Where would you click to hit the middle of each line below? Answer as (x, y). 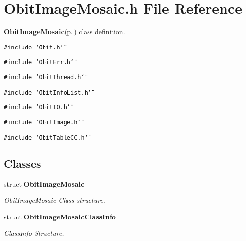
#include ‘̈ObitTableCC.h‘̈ (46, 137)
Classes (22, 163)
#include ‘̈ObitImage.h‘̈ (43, 122)
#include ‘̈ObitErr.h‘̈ (39, 62)
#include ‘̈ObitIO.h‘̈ (37, 108)
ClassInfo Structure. (34, 233)
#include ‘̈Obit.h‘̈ (34, 47)
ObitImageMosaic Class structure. (55, 200)
